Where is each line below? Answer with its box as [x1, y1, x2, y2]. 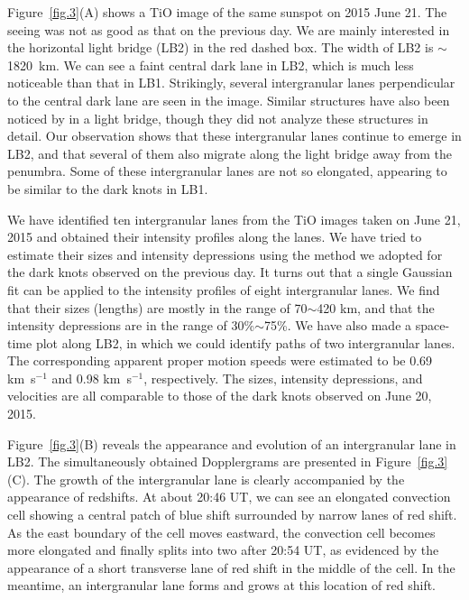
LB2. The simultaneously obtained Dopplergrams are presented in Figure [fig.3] [7, 452, 448, 471]
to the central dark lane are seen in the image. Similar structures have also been [7, 90, 450, 109]
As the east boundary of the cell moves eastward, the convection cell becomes [7, 522, 436, 541]
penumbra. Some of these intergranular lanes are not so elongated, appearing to [7, 162, 447, 180]
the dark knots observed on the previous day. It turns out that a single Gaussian [7, 263, 453, 282]
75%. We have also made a [264, 316, 412, 335]
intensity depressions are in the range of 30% [7, 316, 255, 335]
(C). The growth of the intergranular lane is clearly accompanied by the [7, 469, 405, 488]
